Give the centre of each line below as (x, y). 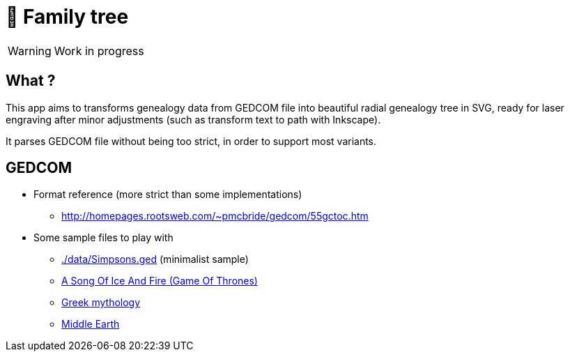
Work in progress (99, 51)
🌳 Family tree (67, 17)
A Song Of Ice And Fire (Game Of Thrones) (160, 281)
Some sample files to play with (103, 238)
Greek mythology (101, 303)
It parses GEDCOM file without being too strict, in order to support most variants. (191, 141)
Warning (30, 51)
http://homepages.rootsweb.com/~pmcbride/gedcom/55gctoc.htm (215, 216)
